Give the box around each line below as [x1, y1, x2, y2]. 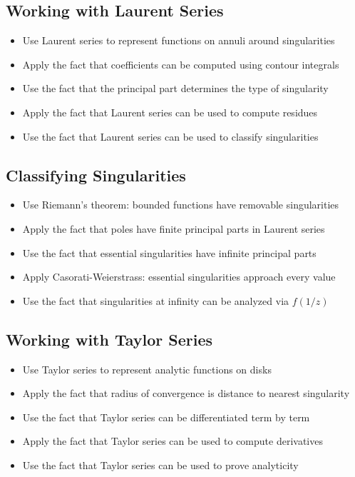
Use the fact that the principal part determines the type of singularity [22, 81, 329, 96]
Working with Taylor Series [6, 328, 213, 350]
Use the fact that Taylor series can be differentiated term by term [22, 409, 310, 424]
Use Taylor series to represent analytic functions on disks [22, 361, 272, 376]
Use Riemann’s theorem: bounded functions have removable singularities [22, 197, 339, 212]
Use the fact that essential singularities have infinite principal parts [22, 245, 317, 260]
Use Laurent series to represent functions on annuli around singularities [22, 33, 335, 48]
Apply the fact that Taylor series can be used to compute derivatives [22, 433, 323, 448]
